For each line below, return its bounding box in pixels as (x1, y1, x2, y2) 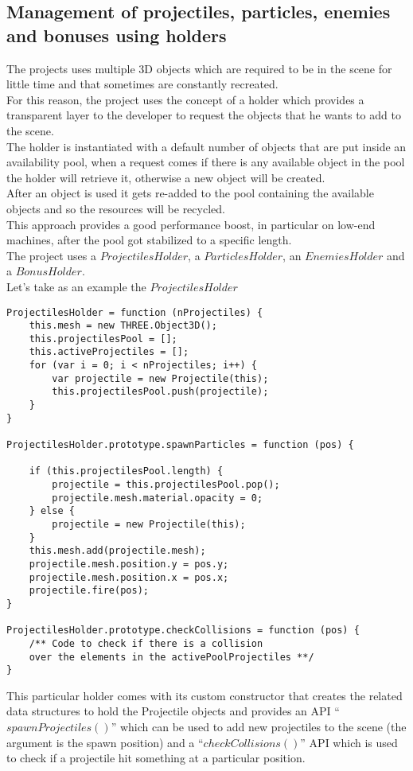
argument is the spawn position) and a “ (6, 734, 204, 750)
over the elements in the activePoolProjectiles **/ (29, 651, 314, 663)
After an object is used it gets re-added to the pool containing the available (6, 185, 374, 201)
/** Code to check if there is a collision (29, 637, 263, 649)
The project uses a (6, 247, 96, 263)
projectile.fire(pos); (29, 585, 149, 597)
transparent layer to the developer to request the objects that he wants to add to (6, 107, 401, 123)
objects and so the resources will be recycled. (6, 200, 225, 216)
